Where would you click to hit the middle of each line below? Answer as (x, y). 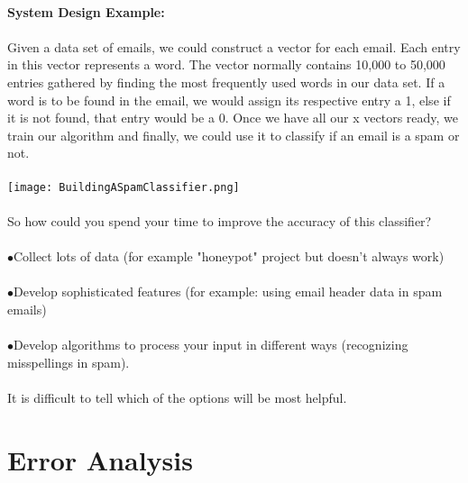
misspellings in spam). (69, 362)
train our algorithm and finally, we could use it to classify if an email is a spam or (234, 135)
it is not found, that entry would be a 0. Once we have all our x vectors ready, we (233, 118)
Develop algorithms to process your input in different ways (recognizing (211, 344)
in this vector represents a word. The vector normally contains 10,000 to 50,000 (226, 64)
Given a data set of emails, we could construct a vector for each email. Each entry (234, 46)
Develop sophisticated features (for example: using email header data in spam (228, 292)
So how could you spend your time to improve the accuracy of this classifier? (220, 220)
